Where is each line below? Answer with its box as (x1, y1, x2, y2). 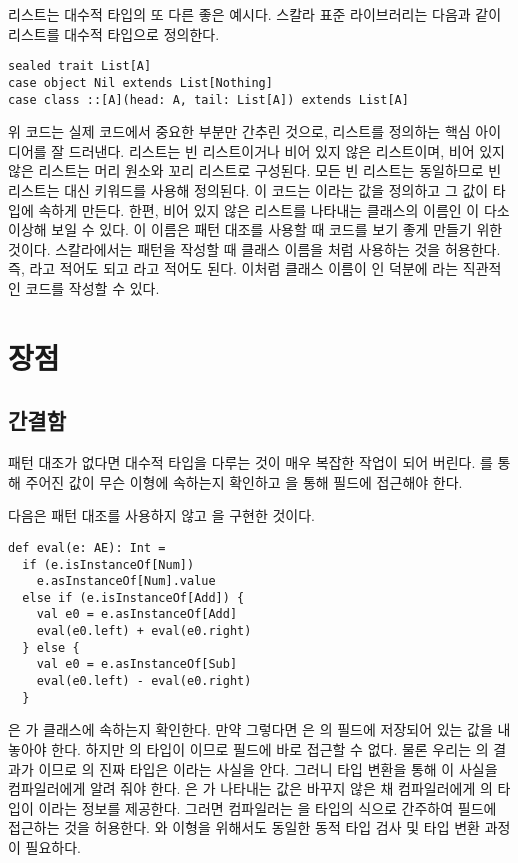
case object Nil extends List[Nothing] (8, 75, 273, 90)
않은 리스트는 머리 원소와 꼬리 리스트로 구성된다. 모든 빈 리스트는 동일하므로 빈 (8, 160, 502, 181)
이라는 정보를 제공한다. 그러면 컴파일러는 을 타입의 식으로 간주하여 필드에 (38, 797, 497, 818)
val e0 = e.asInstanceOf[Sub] (36, 657, 238, 672)
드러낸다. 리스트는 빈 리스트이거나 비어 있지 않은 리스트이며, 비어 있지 (68, 140, 505, 161)
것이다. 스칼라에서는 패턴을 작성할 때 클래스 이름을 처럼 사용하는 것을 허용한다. (8, 238, 501, 259)
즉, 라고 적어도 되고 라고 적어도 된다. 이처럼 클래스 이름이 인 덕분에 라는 (8, 258, 459, 279)
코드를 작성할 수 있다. (25, 277, 160, 298)
